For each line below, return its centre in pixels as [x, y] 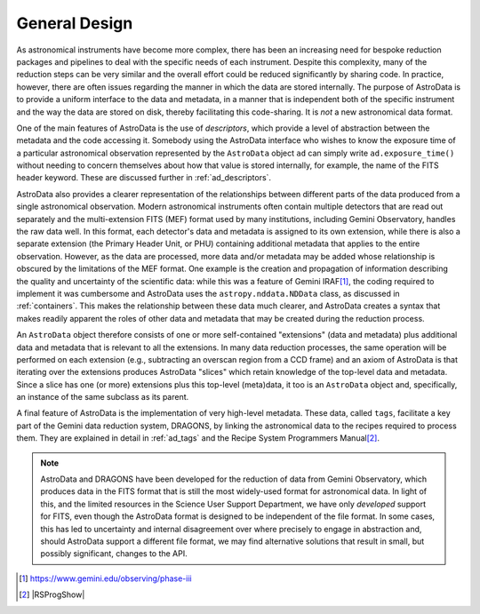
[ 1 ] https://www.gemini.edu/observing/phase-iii [105, 578]
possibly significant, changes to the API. [114, 554]
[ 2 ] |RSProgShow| [52, 594]
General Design [75, 23]
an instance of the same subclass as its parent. [103, 397]
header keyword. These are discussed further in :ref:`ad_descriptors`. [144, 178]
